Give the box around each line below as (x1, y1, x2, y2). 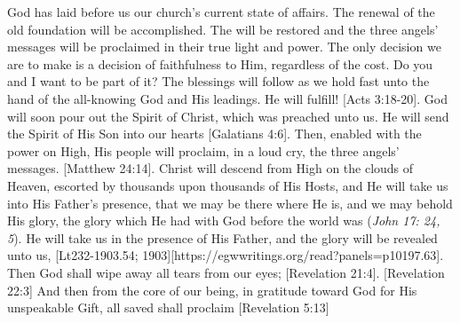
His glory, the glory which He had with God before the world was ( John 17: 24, (7, 211, 440, 230)
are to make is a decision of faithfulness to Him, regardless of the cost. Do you (7, 54, 433, 73)
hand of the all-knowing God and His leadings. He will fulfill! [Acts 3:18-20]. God (7, 89, 448, 107)
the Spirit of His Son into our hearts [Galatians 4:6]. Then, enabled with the (7, 124, 422, 143)
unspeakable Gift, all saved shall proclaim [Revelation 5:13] (7, 298, 329, 317)
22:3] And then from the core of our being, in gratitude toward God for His (7, 280, 417, 299)
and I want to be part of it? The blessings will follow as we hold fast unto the (7, 72, 430, 91)
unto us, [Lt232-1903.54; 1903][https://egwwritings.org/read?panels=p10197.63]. (7, 246, 444, 264)
